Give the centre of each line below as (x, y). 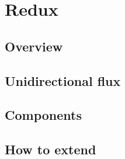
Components (43, 115)
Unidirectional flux (63, 80)
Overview (34, 46)
